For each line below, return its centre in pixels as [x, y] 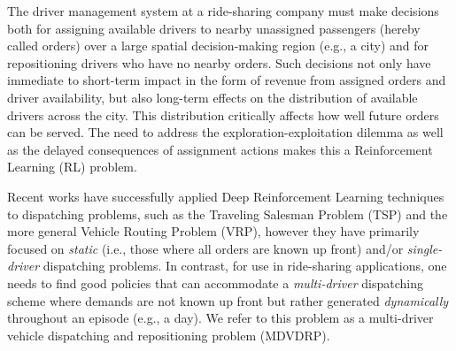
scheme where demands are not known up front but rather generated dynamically [228, 300]
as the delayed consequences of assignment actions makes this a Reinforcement [220, 149]
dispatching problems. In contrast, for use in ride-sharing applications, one [245, 266]
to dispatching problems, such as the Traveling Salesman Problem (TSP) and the [228, 214]
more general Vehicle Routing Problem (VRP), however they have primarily [213, 231]
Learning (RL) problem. [72, 167]
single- [425, 248]
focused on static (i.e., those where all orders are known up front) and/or [205, 248]
